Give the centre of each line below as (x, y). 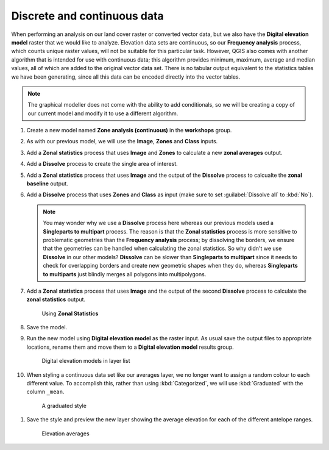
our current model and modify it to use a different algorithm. (103, 113)
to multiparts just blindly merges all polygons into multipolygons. (125, 274)
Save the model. (47, 327)
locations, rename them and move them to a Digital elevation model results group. (130, 347)
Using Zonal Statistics (70, 313)
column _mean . (45, 392)
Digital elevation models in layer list (86, 361)
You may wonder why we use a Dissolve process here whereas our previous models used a (158, 223)
